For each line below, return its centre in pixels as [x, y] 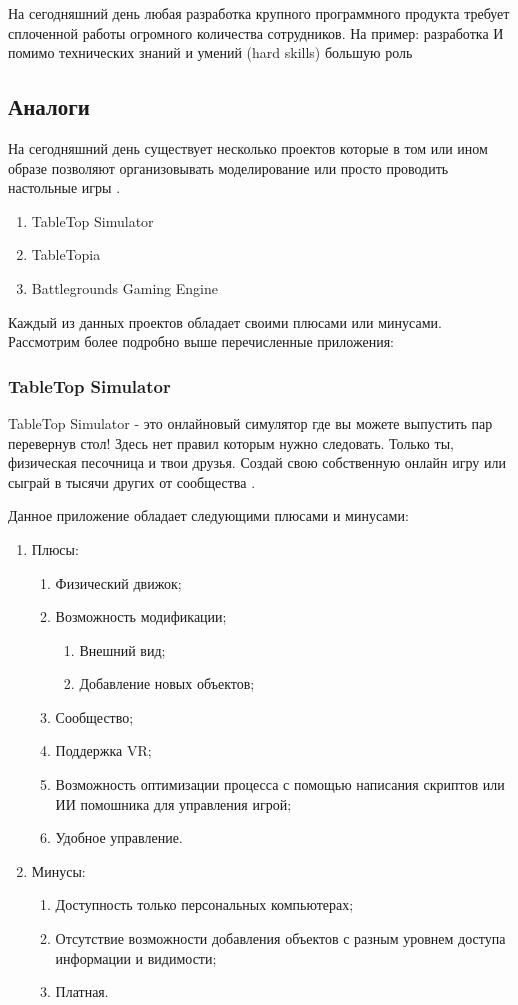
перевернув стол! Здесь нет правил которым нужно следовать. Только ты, [231, 442]
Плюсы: [55, 548]
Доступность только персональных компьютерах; [204, 904]
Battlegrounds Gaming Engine [124, 287]
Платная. [82, 991]
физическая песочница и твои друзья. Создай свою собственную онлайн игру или [257, 462]
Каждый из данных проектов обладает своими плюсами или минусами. [225, 321]
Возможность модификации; [141, 616]
